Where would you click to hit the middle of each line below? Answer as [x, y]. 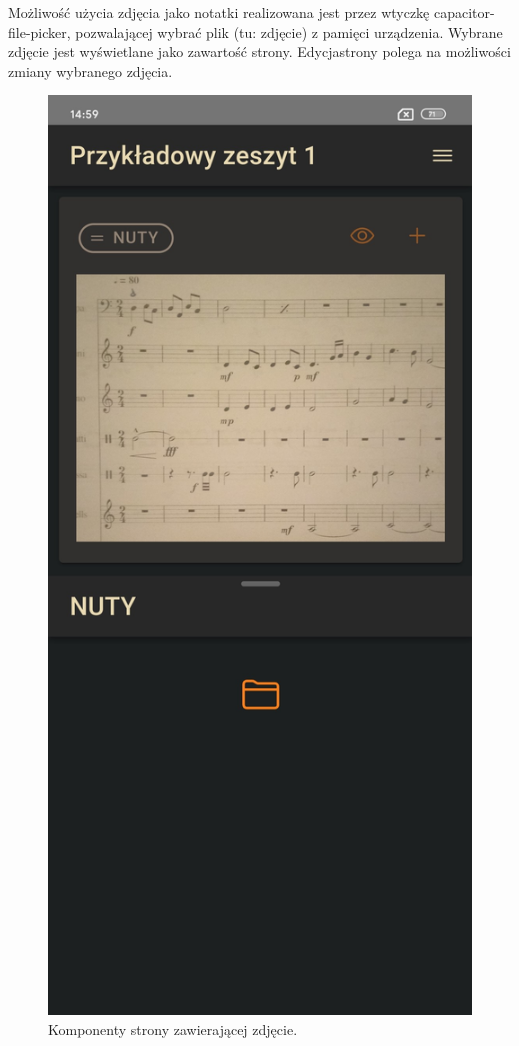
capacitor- [464, 12]
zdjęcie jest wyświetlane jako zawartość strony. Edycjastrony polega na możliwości [259, 51]
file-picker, [39, 31]
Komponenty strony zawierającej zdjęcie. [173, 1028]
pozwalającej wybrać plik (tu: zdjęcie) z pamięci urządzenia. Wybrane [289, 31]
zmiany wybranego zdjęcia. [90, 70]
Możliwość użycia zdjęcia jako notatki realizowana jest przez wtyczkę [219, 12]
